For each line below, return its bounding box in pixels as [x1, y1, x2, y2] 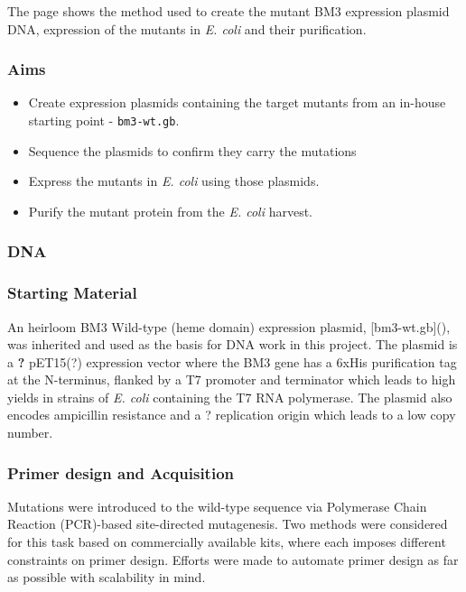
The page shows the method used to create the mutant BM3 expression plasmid [7, 2, 450, 20]
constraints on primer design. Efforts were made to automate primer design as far [7, 550, 459, 569]
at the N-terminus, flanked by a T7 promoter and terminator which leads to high [7, 370, 456, 389]
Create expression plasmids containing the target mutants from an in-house [28, 93, 446, 112]
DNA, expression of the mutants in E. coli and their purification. [7, 19, 367, 38]
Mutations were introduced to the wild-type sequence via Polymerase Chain [7, 496, 427, 515]
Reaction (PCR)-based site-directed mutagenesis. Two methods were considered [7, 514, 448, 533]
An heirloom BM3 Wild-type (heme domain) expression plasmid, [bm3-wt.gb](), [7, 317, 451, 336]
